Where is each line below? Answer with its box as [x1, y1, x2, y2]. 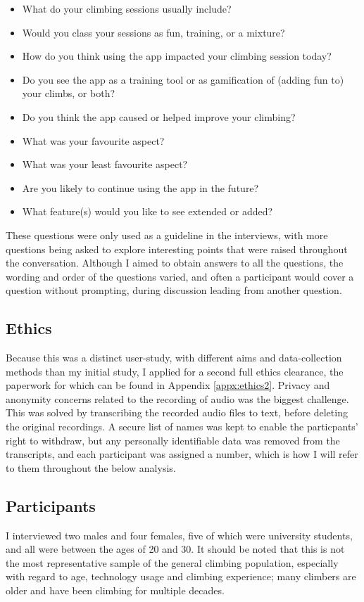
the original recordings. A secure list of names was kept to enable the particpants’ [6, 419, 358, 434]
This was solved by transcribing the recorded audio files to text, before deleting [6, 405, 348, 420]
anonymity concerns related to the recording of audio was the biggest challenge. [6, 391, 349, 406]
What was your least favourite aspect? [22, 157, 188, 172]
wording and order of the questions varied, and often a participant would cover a [6, 269, 354, 283]
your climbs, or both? [22, 86, 115, 101]
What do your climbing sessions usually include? [22, 1, 232, 15]
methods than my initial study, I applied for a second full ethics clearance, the [6, 364, 344, 378]
